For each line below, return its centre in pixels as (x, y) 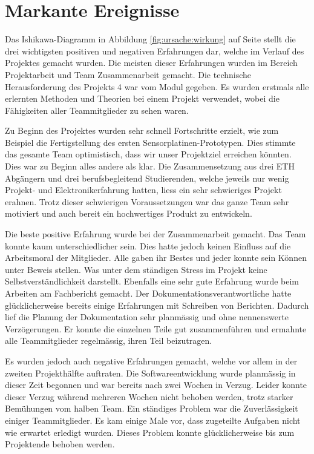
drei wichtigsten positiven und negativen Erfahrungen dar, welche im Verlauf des (155, 51)
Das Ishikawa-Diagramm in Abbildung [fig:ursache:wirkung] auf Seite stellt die (150, 39)
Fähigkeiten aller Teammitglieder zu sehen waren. (97, 110)
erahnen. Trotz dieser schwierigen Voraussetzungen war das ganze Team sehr (147, 201)
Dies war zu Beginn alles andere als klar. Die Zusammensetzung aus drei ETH (150, 166)
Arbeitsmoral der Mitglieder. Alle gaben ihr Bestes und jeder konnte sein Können (156, 258)
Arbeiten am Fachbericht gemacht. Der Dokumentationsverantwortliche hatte (148, 293)
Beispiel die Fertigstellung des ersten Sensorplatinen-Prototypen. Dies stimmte (150, 142)
